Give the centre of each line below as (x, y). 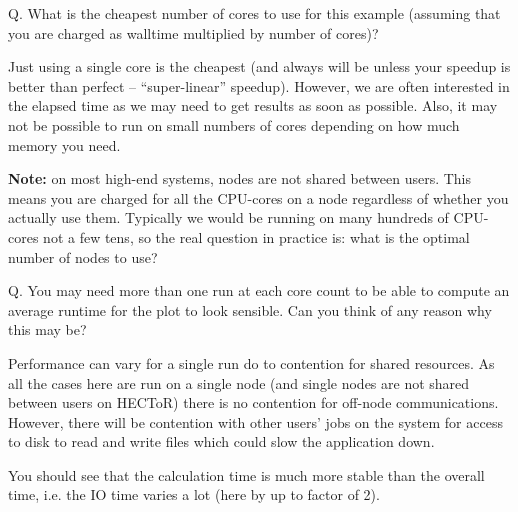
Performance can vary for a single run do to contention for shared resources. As (251, 362)
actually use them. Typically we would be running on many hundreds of (228, 217)
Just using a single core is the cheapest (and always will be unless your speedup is (259, 66)
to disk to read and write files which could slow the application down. (221, 441)
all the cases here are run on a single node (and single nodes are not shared (239, 382)
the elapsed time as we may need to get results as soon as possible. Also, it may (253, 105)
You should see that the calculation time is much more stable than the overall (246, 474)
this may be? (47, 329)
